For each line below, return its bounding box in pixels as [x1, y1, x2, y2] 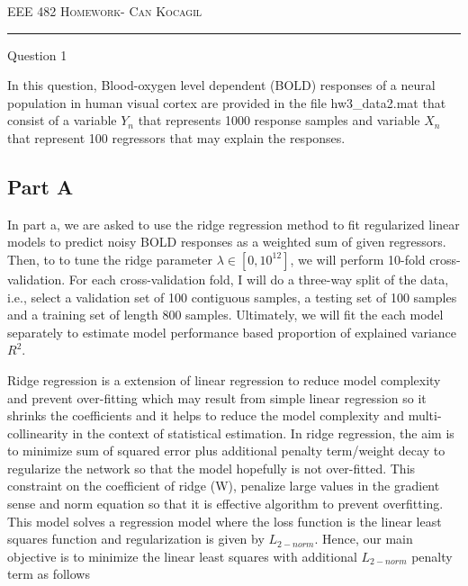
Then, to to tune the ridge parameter [7, 249, 213, 268]
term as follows [7, 564, 90, 583]
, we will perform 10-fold [290, 249, 426, 268]
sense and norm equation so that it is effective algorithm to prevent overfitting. [7, 494, 444, 513]
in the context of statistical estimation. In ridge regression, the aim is [72, 423, 454, 442]
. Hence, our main [314, 529, 413, 548]
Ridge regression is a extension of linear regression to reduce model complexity [7, 370, 441, 389]
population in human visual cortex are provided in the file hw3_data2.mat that [7, 93, 446, 112]
